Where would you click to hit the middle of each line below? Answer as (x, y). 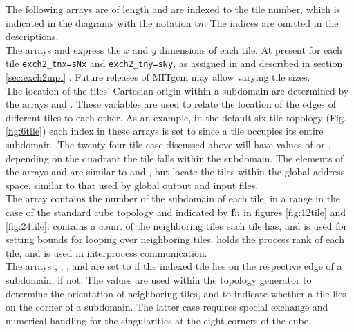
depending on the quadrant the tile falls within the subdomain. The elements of (175, 158)
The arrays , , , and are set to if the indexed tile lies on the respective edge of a (174, 266)
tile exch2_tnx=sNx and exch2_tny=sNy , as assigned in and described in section (174, 63)
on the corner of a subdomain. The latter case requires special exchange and (167, 307)
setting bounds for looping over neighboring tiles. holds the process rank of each (175, 239)
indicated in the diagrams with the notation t (102, 22)
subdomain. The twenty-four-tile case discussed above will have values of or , (168, 144)
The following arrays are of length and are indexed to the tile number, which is (173, 9)
